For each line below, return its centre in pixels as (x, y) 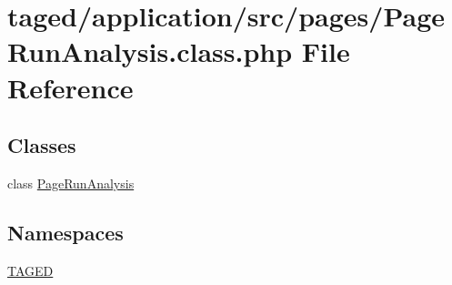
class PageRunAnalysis (71, 183)
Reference (70, 87)
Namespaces (65, 232)
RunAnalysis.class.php (150, 51)
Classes (42, 145)
